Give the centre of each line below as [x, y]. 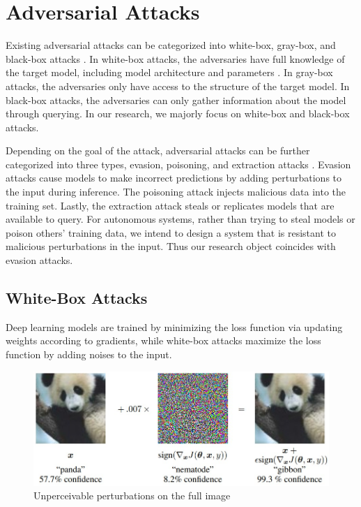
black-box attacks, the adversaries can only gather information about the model [176, 100]
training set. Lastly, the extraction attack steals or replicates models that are [170, 205]
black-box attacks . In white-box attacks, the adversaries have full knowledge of [175, 58]
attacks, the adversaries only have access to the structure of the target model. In [178, 86]
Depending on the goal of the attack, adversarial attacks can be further [158, 150]
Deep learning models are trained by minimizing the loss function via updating [174, 326]
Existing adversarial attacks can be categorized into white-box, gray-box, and [171, 45]
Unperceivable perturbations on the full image [132, 495]
